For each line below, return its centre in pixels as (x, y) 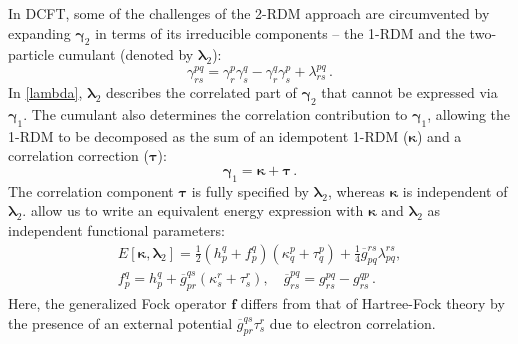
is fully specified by (250, 190)
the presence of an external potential (120, 322)
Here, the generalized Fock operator (117, 303)
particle (31, 54)
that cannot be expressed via (409, 92)
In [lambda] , (45, 92)
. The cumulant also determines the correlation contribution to (215, 114)
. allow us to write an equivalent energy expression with (193, 210)
